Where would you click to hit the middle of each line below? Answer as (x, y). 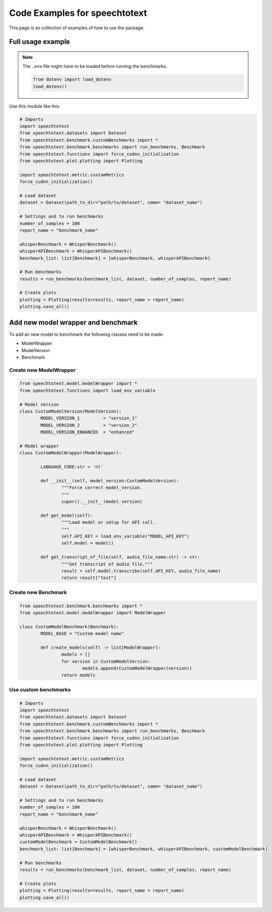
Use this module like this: (35, 106)
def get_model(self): (67, 515)
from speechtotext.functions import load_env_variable (87, 390)
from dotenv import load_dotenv (72, 80)
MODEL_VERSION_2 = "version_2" (89, 425)
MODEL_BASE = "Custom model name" (82, 634)
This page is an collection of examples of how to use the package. (77, 28)
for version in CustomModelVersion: (106, 661)
